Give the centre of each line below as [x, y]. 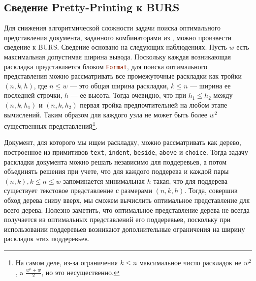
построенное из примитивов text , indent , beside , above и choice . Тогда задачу [126, 152]
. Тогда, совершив [211, 190]
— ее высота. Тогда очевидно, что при [128, 95]
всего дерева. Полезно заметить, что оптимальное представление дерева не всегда [127, 210]
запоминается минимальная [104, 181]
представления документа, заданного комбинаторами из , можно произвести [118, 37]
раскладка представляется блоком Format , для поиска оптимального [106, 66]
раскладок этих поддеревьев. [47, 239]
